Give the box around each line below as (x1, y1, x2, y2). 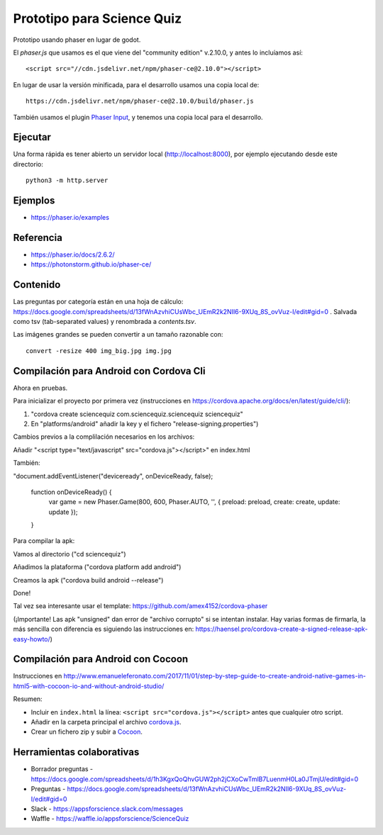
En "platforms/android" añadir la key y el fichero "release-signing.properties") (30, 419, 259, 428)
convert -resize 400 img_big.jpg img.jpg (26, 347, 172, 354)
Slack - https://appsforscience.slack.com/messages (30, 805, 184, 813)
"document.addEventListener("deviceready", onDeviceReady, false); (13, 471, 213, 480)
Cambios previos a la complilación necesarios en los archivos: (13, 432, 195, 441)
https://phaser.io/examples (30, 213, 110, 222)
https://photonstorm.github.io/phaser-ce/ (30, 260, 152, 269)
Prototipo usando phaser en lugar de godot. (13, 35, 141, 44)
